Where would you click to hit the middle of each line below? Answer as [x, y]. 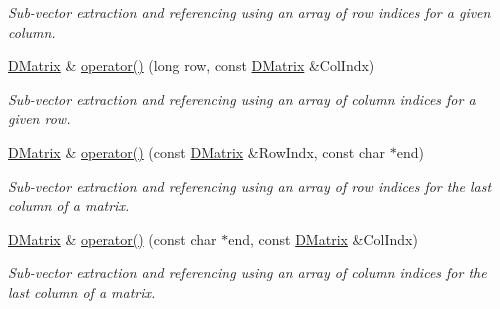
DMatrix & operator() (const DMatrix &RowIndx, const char [197, 151]
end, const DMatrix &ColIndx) [323, 238]
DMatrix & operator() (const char [112, 238]
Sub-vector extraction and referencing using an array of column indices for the [247, 272]
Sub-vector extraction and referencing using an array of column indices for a [242, 98]
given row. [39, 118]
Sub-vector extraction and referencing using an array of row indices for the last [250, 185]
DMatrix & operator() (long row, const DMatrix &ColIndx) [191, 65]
